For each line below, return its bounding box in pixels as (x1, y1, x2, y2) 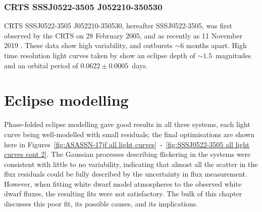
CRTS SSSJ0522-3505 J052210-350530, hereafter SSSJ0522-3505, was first (4, 20, 232, 31)
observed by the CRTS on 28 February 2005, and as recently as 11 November (4, 30, 243, 40)
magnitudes (216, 50, 251, 60)
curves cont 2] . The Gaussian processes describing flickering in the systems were (4, 149, 251, 159)
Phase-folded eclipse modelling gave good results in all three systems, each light (4, 119, 250, 130)
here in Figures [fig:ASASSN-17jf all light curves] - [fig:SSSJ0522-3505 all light (4, 139, 250, 149)
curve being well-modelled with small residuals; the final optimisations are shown (4, 129, 255, 139)
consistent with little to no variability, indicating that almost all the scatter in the (4, 158, 258, 169)
